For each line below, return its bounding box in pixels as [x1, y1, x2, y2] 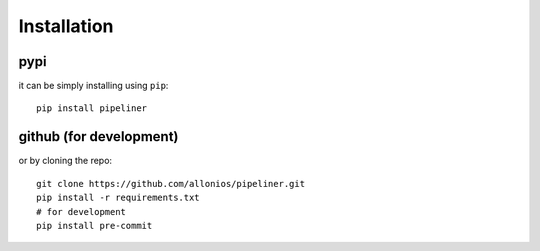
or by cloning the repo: [18, 155, 113, 167]
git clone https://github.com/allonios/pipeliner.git [36, 178, 305, 189]
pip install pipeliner [36, 103, 148, 114]
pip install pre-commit [36, 220, 153, 231]
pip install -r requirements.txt [36, 192, 200, 204]
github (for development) [18, 128, 179, 145]
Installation [18, 15, 114, 37]
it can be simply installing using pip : [18, 80, 169, 92]
